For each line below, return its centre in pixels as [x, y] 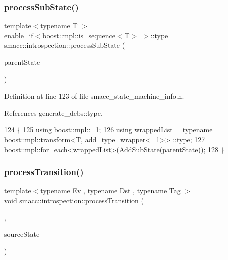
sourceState [22, 234]
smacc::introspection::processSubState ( [65, 45]
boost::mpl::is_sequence [79, 35]
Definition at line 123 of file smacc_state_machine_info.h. [94, 96]
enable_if [19, 35]
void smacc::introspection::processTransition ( [74, 200]
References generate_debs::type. [53, 112]
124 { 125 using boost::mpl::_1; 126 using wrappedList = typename [108, 129]
